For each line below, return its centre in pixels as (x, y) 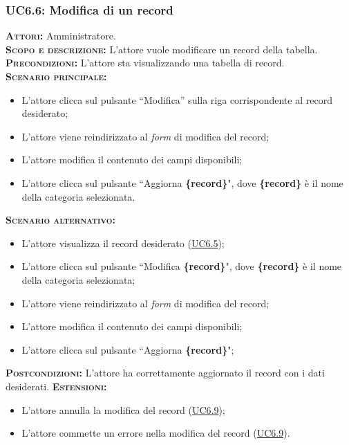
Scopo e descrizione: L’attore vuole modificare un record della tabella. (162, 49)
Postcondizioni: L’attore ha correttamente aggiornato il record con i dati (165, 373)
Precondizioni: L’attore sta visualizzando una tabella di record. (145, 63)
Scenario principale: (56, 76)
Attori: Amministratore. (61, 36)
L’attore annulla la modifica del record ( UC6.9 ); (123, 409)
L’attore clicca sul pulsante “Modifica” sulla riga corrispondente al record (177, 99)
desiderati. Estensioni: (56, 386)
